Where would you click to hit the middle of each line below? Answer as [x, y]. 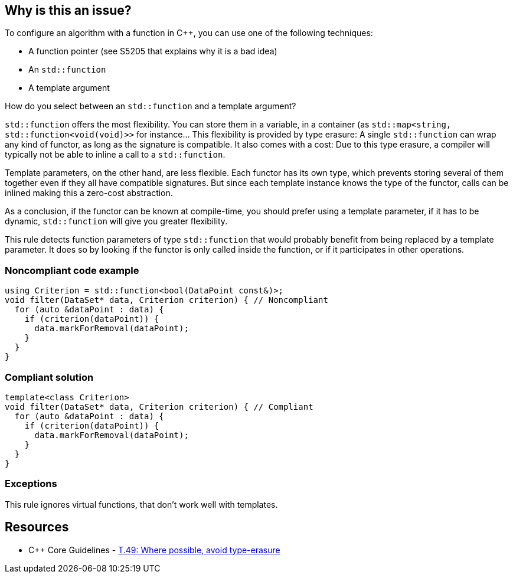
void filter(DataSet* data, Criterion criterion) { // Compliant [159, 406]
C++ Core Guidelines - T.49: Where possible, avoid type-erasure [154, 550]
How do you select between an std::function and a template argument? [151, 106]
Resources [37, 527]
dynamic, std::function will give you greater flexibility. [116, 221]
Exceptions [31, 484]
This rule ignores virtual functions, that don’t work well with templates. [141, 504]
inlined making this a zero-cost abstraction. [89, 193]
